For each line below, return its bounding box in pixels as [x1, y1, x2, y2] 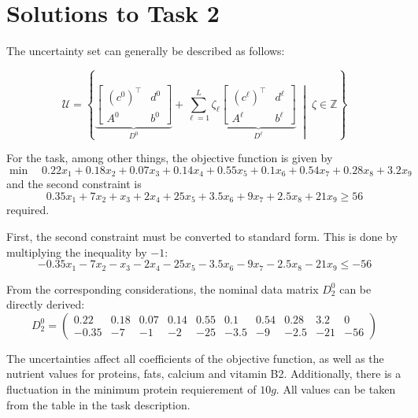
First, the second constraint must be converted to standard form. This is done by [6, 227, 398, 244]
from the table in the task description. [6, 396, 191, 412]
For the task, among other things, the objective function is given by [6, 150, 333, 166]
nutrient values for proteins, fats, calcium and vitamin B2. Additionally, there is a [6, 365, 401, 382]
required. [6, 202, 50, 218]
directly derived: [6, 296, 85, 313]
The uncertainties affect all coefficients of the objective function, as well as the [6, 350, 384, 366]
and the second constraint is [6, 176, 142, 192]
